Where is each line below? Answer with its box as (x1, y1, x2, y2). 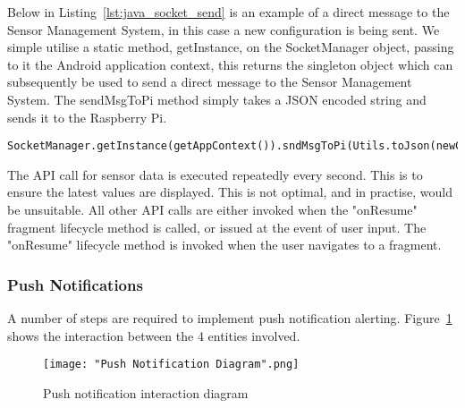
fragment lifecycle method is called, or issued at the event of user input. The (7, 217, 427, 236)
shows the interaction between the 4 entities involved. (7, 326, 300, 344)
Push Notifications (7, 273, 143, 295)
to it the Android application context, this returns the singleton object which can (7, 55, 453, 73)
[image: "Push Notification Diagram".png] (43, 358, 300, 371)
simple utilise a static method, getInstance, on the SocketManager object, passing (7, 38, 454, 56)
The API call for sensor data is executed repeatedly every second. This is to (7, 165, 423, 183)
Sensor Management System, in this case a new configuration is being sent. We (7, 20, 440, 38)
